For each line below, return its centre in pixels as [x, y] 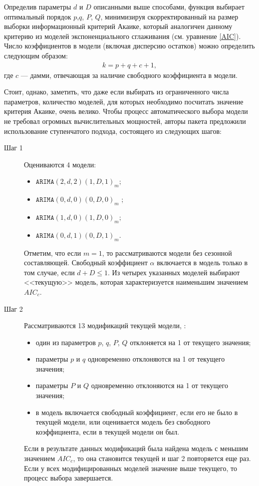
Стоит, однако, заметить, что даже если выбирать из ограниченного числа [117, 92]
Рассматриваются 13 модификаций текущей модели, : [105, 325]
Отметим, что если [53, 252]
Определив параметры [38, 6]
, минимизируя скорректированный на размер [169, 16]
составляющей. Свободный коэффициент [86, 262]
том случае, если [49, 272]
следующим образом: [36, 55]
